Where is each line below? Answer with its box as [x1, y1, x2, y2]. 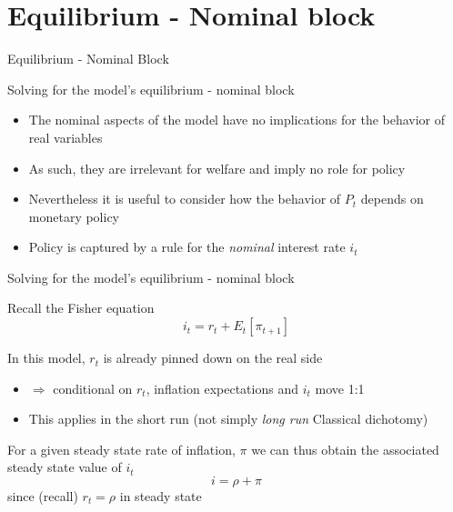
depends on [360, 189, 424, 208]
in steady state [119, 487, 202, 506]
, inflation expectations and [146, 378, 298, 397]
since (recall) [7, 487, 78, 506]
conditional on [53, 378, 133, 397]
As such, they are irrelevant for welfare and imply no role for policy [28, 158, 406, 177]
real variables [28, 127, 103, 146]
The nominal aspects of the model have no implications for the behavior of [28, 110, 446, 129]
